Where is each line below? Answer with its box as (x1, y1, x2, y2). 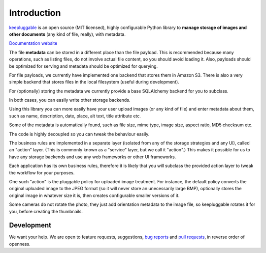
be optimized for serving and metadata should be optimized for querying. (9, 63, 158, 69)
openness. (9, 241, 31, 247)
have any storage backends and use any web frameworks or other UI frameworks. (9, 154, 176, 160)
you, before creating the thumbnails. (9, 208, 83, 214)
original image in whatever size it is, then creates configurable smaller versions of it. (9, 192, 180, 198)
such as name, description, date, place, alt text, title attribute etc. (9, 113, 141, 119)
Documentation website (9, 40, 58, 46)
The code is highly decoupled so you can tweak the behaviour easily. (9, 131, 150, 137)
